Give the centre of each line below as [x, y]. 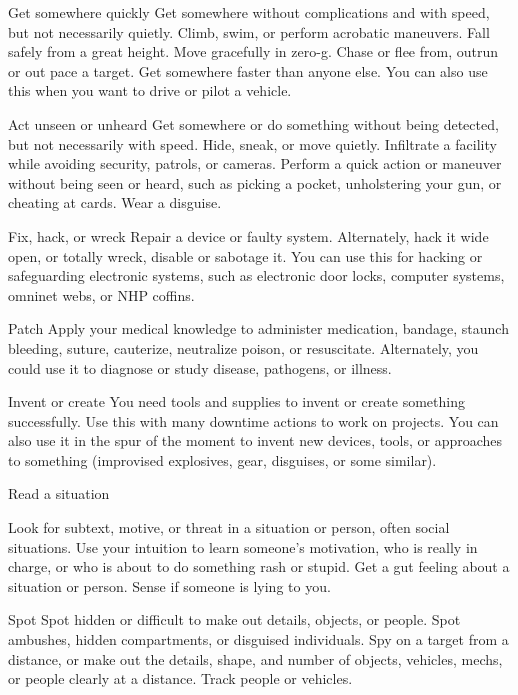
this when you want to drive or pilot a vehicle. [150, 90]
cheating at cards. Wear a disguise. [115, 202]
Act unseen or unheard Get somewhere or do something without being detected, [253, 123]
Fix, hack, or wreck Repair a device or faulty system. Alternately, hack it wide [248, 235]
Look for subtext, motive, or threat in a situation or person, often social [229, 527]
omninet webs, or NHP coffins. [101, 294]
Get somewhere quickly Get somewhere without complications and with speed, [249, 12]
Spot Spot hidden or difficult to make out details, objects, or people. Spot [234, 619]
